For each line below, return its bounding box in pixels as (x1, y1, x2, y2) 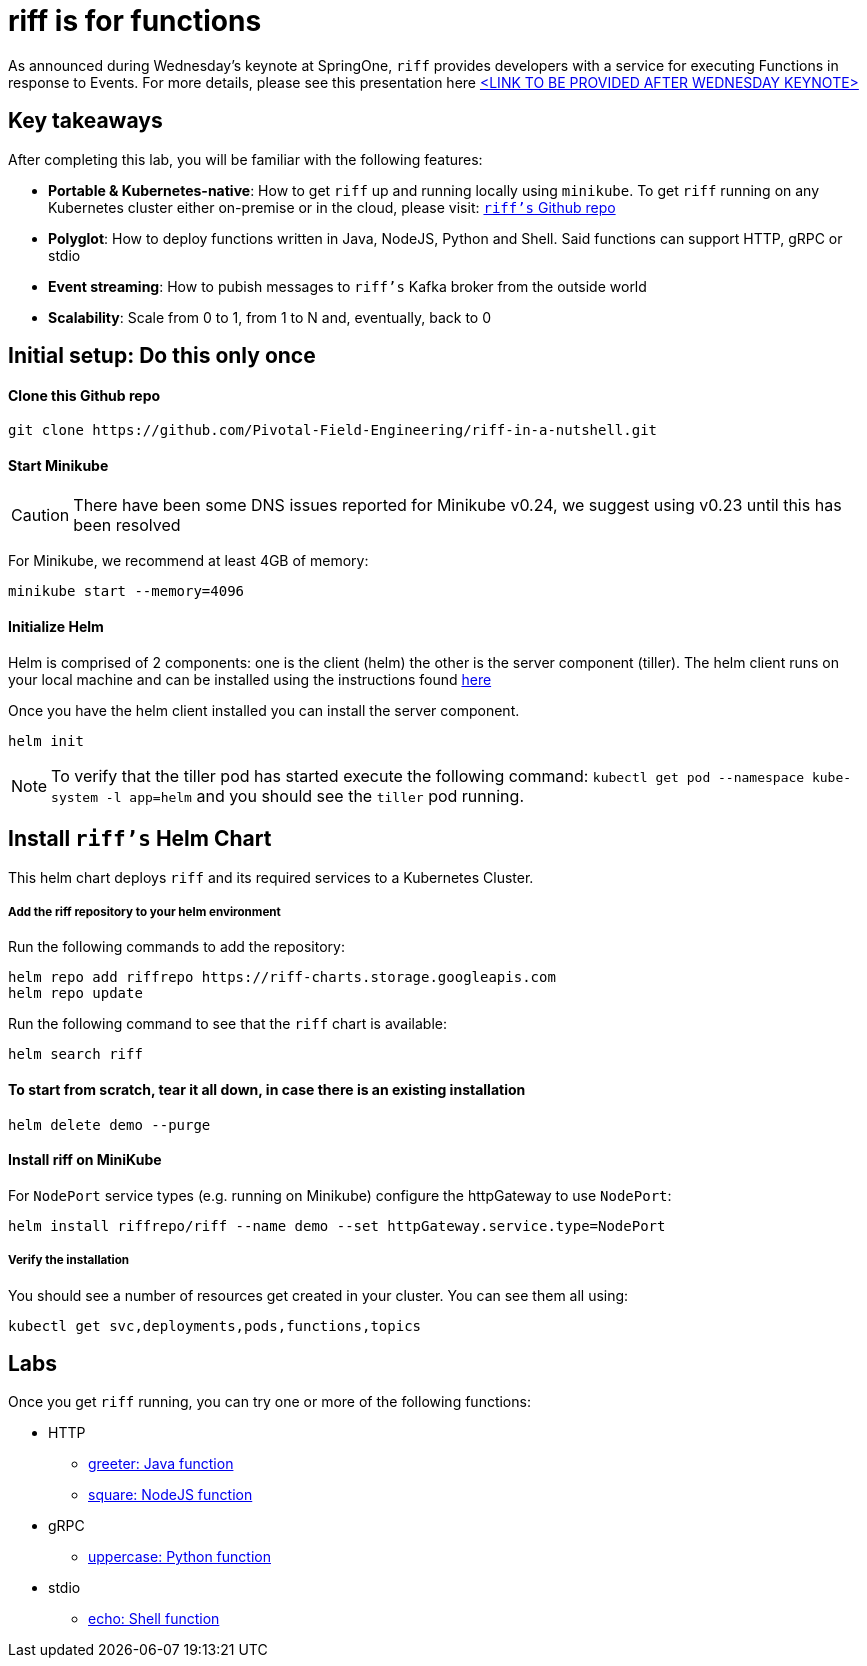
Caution (11, 505, 70, 526)
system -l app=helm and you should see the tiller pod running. (51, 785, 524, 806)
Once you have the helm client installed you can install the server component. (8, 701, 520, 719)
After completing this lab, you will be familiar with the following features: (8, 150, 483, 168)
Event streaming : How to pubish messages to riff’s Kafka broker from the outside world (48, 277, 647, 295)
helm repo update (8, 985, 143, 1002)
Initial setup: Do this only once (8, 343, 316, 369)
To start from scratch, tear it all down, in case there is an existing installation (8, 1080, 526, 1098)
